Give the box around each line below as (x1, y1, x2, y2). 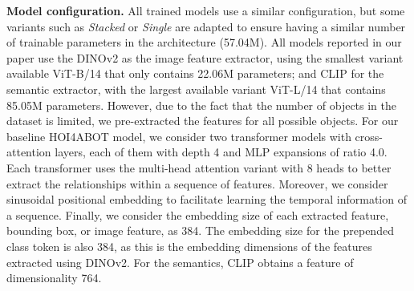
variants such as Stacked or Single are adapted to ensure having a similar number (6, 18, 406, 34)
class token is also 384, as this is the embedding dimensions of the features (6, 237, 372, 254)
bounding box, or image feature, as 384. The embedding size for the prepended (6, 222, 394, 239)
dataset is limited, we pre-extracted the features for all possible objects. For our (6, 112, 399, 129)
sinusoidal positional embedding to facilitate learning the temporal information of (6, 191, 407, 208)
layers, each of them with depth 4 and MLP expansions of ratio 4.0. (55, 143, 388, 160)
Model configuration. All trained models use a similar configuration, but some (6, 2, 405, 18)
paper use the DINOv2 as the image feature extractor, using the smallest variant (6, 49, 404, 66)
